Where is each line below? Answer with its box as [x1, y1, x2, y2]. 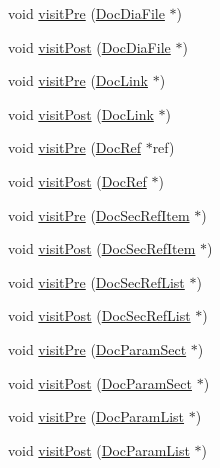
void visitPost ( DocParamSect [8, 372, 192, 393]
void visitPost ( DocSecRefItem [8, 238, 196, 259]
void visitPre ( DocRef [8, 137, 141, 158]
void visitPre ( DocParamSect [8, 338, 187, 359]
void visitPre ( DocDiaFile [8, 3, 165, 23]
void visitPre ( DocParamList [8, 406, 185, 427]
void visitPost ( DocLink [8, 103, 154, 124]
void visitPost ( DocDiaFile [8, 36, 171, 57]
